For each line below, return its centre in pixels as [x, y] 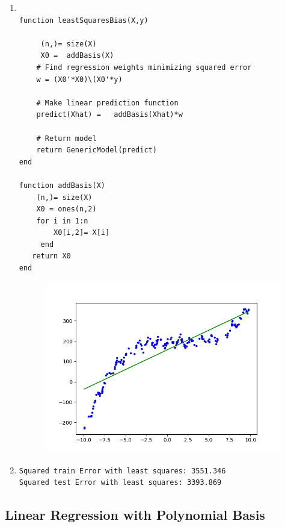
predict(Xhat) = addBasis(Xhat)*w [109, 115]
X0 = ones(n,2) [66, 209]
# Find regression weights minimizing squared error [144, 67]
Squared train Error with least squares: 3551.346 [122, 471]
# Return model [66, 138]
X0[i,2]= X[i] [82, 233]
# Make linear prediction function [107, 103]
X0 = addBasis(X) [77, 56]
